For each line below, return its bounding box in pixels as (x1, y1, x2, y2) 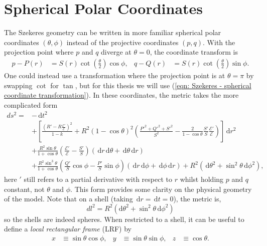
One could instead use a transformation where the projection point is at (4, 70, 225, 80)
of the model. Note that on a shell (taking (4, 193, 133, 204)
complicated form (4, 99, 58, 110)
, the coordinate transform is (150, 47, 238, 57)
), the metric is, (173, 193, 221, 204)
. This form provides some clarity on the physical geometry (70, 183, 252, 194)
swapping (4, 80, 33, 90)
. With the (203, 37, 235, 47)
